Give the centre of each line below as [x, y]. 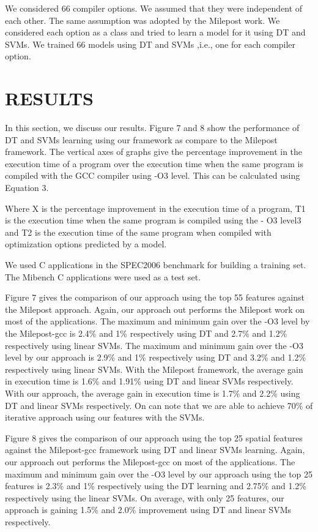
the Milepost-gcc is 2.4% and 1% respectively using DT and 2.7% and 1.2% [146, 333]
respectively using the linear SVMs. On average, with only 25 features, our [145, 497]
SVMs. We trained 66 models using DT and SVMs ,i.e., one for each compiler [150, 44]
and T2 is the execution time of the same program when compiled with [138, 232]
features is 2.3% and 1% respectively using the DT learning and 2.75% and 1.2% [156, 486]
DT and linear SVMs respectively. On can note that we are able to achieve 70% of [159, 405]
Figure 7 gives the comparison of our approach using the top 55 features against [155, 297]
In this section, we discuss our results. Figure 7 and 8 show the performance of [152, 128]
